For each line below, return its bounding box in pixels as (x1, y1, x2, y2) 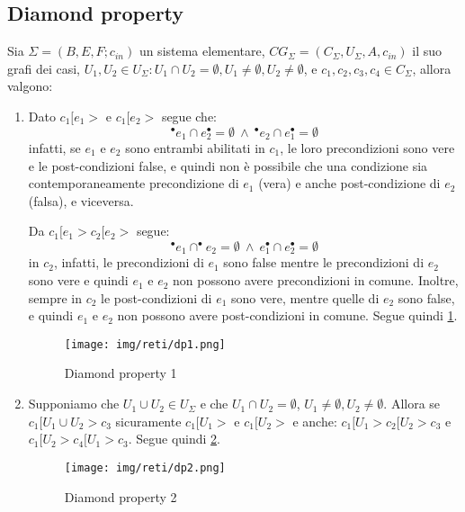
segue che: (161, 106, 217, 125)
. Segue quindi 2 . (128, 429, 220, 448)
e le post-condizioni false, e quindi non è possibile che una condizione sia (28, 156, 428, 175)
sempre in (28, 288, 83, 307)
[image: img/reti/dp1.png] (64, 337, 226, 351)
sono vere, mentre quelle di (231, 288, 380, 307)
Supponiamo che (28, 394, 120, 413)
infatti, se (28, 139, 81, 157)
